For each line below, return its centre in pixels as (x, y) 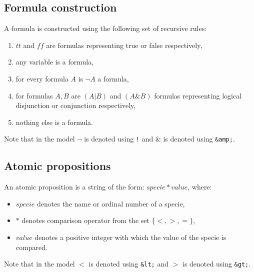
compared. (31, 247)
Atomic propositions (57, 166)
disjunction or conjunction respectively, (76, 105)
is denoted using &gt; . (217, 264)
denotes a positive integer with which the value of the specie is (130, 237)
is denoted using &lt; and (129, 264)
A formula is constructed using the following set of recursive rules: (105, 28)
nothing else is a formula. (54, 122)
